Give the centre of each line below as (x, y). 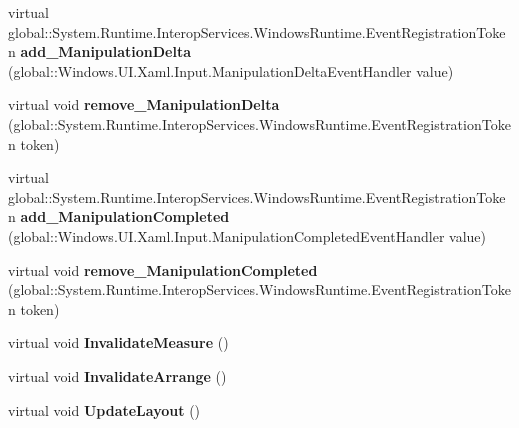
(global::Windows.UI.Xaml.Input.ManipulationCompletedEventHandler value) (247, 235)
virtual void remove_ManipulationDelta (144, 104)
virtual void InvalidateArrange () (117, 375)
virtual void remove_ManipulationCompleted (163, 269)
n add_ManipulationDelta (100, 51)
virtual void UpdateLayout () (104, 409)
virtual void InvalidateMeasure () (118, 342)
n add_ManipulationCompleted (119, 216)
